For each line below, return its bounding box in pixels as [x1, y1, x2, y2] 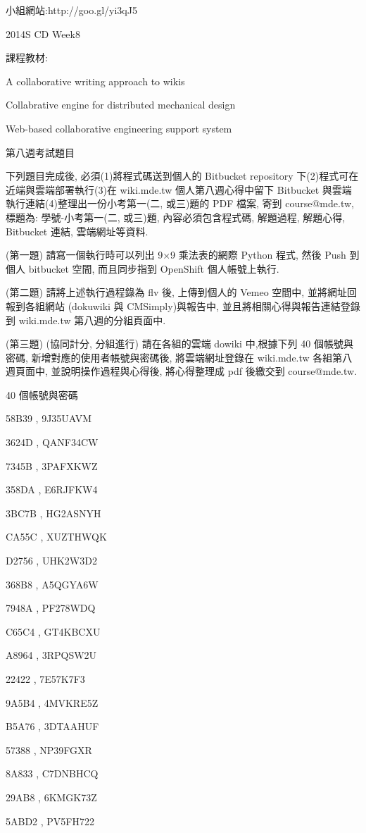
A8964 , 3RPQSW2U [6, 648, 97, 662]
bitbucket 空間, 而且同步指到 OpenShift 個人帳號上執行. [28, 261, 279, 276]
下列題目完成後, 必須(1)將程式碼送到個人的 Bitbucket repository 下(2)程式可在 [6, 168, 359, 183]
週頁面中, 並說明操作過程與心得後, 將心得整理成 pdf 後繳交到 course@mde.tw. [6, 364, 358, 378]
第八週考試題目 [6, 144, 75, 159]
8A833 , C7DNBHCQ [6, 766, 99, 781]
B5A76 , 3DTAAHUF [6, 719, 99, 734]
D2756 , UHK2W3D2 [6, 553, 97, 568]
